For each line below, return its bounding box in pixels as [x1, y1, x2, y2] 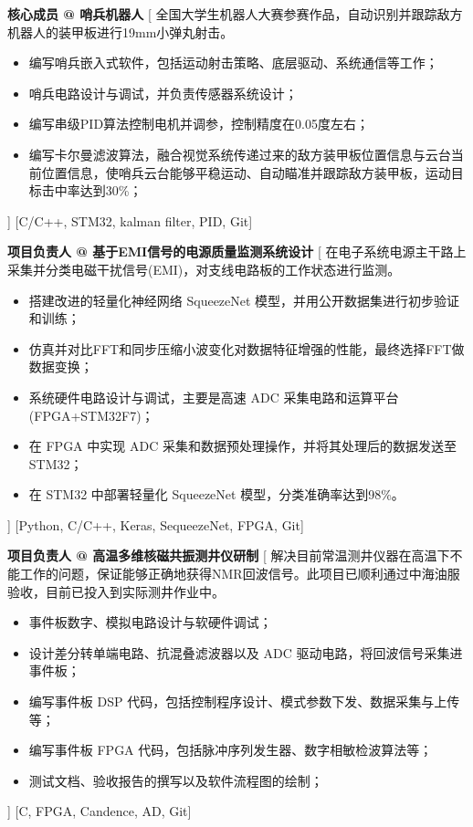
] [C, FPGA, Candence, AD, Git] [7, 801, 192, 821]
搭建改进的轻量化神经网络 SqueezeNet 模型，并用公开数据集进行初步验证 [28, 290, 460, 309]
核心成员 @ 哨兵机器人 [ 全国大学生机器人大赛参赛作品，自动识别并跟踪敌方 [7, 5, 463, 23]
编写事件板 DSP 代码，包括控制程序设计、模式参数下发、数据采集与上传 [28, 692, 460, 711]
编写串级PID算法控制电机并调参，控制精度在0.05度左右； [28, 114, 369, 133]
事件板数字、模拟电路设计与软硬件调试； [28, 612, 272, 632]
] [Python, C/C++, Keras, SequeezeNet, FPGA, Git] [7, 515, 304, 534]
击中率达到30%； [41, 181, 142, 200]
